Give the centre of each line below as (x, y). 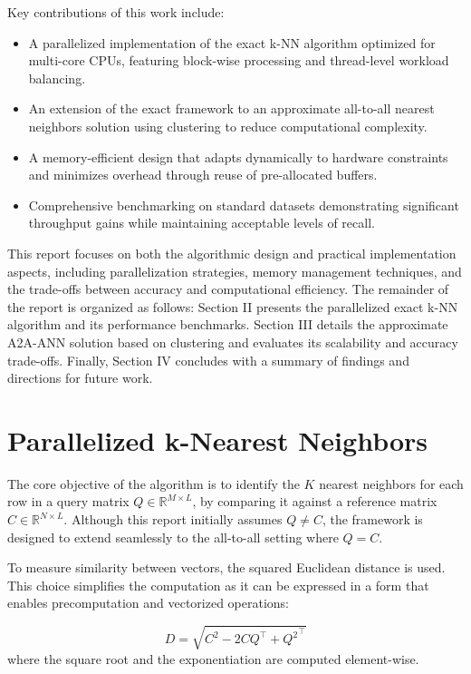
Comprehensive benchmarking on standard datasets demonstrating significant (244, 205)
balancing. (57, 78)
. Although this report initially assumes (173, 519)
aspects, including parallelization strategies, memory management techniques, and (235, 271)
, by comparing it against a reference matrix (315, 501)
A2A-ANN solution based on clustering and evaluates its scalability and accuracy (233, 342)
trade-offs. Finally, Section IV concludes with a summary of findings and (208, 360)
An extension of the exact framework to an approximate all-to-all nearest (231, 108)
